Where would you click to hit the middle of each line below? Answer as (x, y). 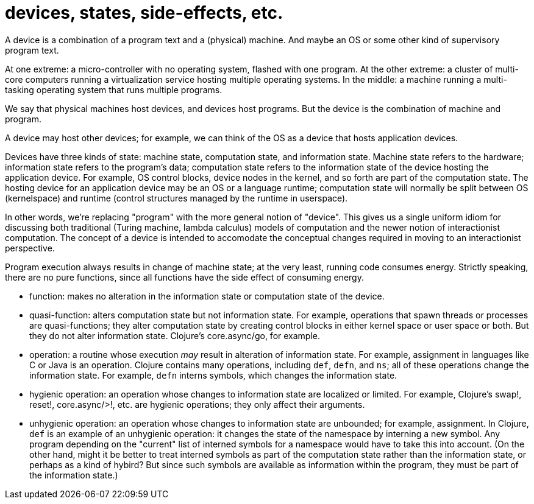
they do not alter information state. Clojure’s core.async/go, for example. (175, 335)
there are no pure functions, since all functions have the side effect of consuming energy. (184, 277)
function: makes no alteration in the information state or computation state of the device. (207, 296)
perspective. (30, 248)
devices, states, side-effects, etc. (144, 13)
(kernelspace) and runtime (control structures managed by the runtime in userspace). (176, 198)
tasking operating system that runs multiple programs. (114, 89)
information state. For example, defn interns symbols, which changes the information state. (213, 375)
